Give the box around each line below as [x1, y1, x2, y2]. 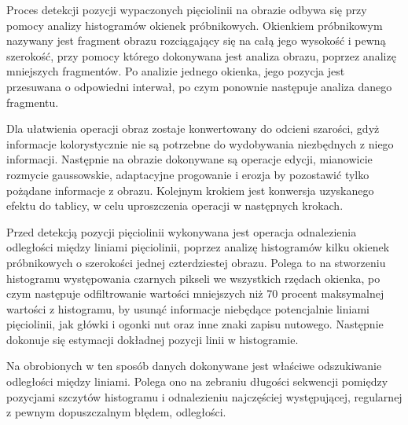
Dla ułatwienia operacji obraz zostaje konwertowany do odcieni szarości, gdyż [6, 120, 380, 137]
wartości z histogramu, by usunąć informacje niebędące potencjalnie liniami [6, 300, 369, 317]
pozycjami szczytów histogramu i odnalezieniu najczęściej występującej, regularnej [6, 388, 402, 405]
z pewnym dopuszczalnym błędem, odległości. [6, 404, 226, 420]
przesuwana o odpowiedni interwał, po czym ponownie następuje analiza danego [6, 78, 392, 94]
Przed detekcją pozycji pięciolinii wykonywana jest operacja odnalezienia [6, 223, 357, 240]
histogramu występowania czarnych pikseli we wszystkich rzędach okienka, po [6, 269, 380, 286]
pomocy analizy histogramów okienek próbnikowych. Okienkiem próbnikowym [6, 16, 383, 33]
